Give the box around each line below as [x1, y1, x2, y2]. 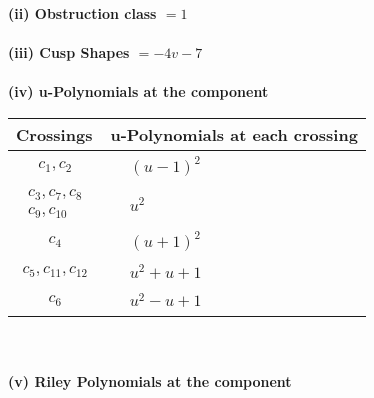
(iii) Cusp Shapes [8, 42, 130, 63]
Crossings [16, 122, 93, 146]
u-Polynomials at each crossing [110, 122, 358, 146]
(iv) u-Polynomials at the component [8, 81, 269, 102]
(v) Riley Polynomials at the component [8, 371, 292, 391]
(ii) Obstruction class [8, 3, 157, 23]
